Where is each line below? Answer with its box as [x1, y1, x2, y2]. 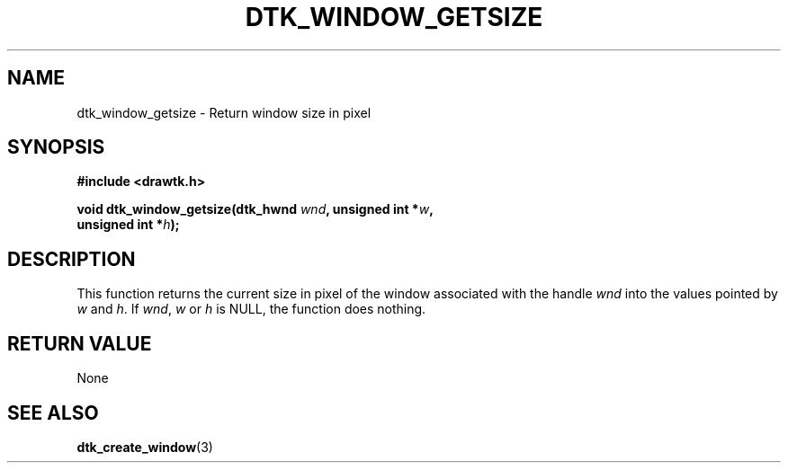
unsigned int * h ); [76, 217, 180, 233]
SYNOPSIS [7, 136, 105, 159]
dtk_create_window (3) [76, 439, 213, 455]
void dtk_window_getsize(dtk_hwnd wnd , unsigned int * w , [76, 201, 434, 217]
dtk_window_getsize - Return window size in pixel [76, 104, 372, 120]
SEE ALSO [7, 401, 99, 424]
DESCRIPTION [7, 247, 136, 270]
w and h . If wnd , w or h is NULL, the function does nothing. [76, 301, 426, 317]
